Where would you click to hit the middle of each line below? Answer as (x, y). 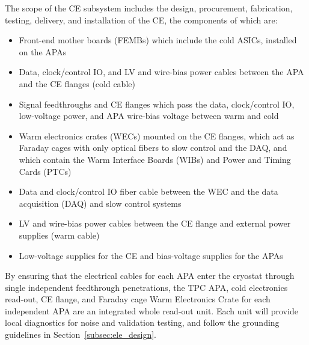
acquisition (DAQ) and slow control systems (100, 203)
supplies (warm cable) (59, 235)
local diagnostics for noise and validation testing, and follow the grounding (142, 322)
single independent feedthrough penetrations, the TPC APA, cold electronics (146, 287)
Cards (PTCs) (45, 171)
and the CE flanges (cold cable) (77, 83)
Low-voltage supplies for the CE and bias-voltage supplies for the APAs (151, 255)
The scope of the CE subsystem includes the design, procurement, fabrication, (149, 8)
